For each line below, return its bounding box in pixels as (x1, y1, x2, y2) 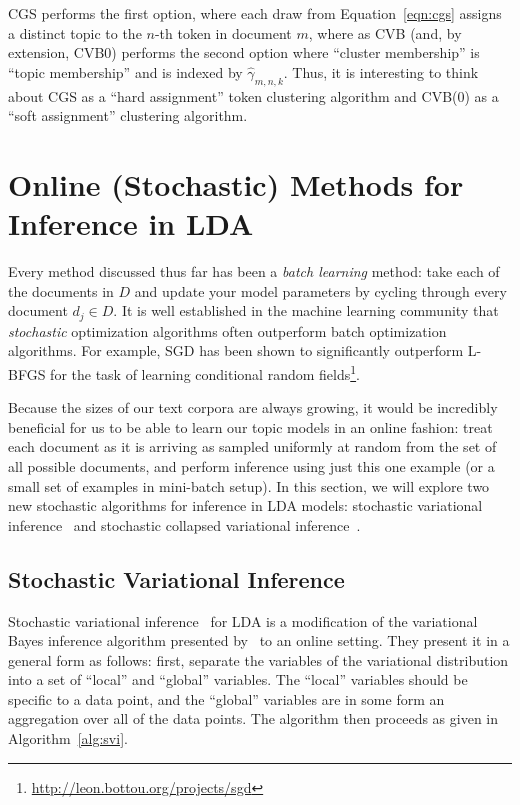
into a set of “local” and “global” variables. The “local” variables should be (8, 669, 468, 690)
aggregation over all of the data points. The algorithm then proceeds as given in (8, 708, 498, 729)
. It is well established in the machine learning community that (113, 300, 499, 321)
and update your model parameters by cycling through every (134, 280, 507, 301)
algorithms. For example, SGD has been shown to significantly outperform (8, 340, 464, 361)
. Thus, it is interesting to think (283, 61, 479, 82)
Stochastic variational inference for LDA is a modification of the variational (8, 610, 478, 631)
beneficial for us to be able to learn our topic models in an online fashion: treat (8, 416, 493, 437)
